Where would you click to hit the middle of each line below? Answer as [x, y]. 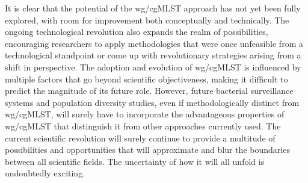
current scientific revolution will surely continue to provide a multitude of [140, 138]
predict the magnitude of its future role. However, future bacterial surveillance [149, 91]
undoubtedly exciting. [45, 173]
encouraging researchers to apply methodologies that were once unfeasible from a [154, 43]
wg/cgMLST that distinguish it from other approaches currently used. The [143, 126]
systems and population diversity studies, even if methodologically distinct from [152, 102]
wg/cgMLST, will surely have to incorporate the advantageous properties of [145, 114]
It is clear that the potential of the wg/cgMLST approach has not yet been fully [153, 8]
